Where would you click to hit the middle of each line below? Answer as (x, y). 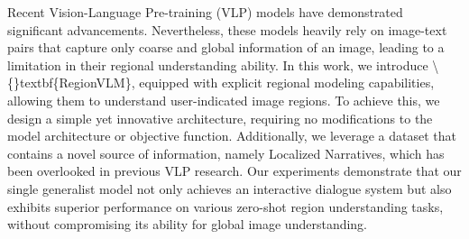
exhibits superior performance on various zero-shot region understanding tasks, (225, 206)
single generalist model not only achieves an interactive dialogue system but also (230, 188)
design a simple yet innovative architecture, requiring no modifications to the (220, 118)
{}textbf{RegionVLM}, (71, 83)
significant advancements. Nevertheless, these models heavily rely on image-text (227, 29)
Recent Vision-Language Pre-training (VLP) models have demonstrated (205, 12)
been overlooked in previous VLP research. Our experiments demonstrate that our (234, 171)
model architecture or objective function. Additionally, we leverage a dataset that (232, 136)
